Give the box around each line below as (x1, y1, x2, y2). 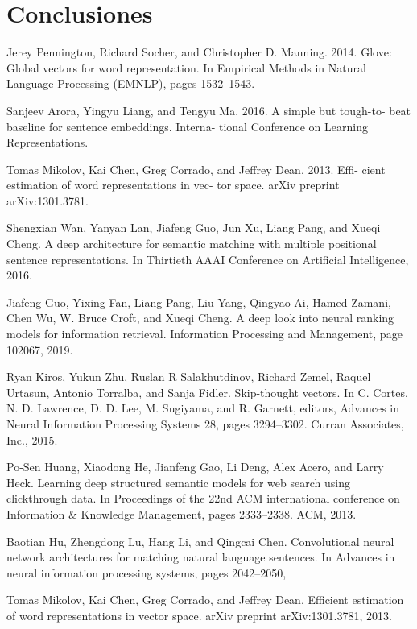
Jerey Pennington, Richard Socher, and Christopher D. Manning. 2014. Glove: (6, 43, 392, 60)
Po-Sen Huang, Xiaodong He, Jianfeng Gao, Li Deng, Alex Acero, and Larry (6, 458, 384, 475)
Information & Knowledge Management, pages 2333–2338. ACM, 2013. (6, 505, 357, 522)
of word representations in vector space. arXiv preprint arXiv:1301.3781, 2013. (6, 606, 392, 623)
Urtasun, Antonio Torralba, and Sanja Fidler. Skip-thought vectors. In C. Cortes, (6, 383, 408, 400)
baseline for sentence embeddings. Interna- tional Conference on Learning (6, 118, 368, 134)
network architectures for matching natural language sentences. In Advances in (6, 548, 395, 565)
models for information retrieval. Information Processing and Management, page (6, 325, 403, 342)
